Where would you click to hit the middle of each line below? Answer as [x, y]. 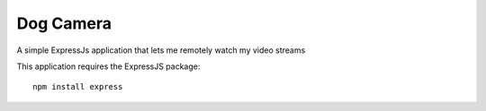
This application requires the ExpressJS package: [108, 66]
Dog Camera [64, 23]
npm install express [78, 87]
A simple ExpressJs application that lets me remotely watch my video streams [161, 50]
